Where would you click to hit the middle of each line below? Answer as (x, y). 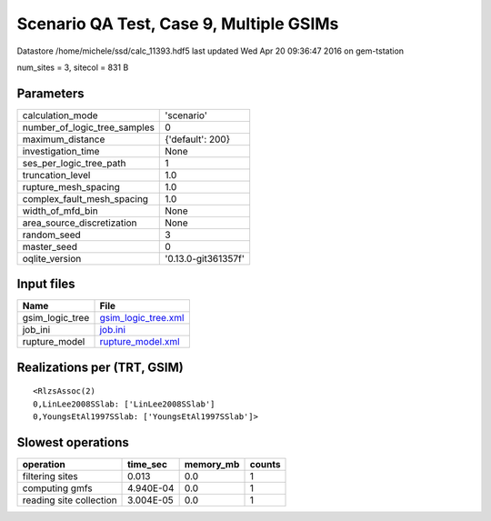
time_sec (148, 465)
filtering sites (50, 476)
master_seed (50, 246)
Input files (46, 284)
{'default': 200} (198, 139)
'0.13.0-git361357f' (205, 258)
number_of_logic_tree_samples (88, 127)
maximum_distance (64, 139)
